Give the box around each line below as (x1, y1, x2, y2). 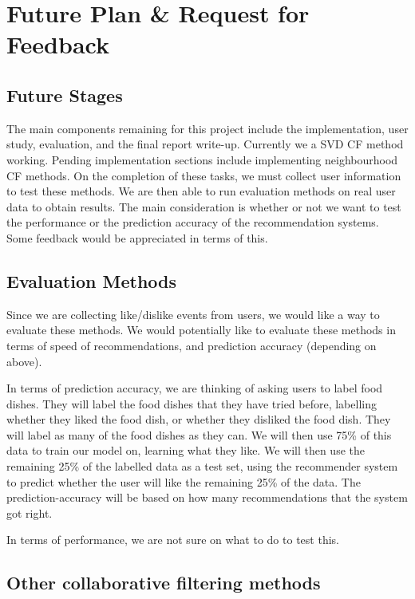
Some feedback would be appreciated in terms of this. (6, 229, 268, 246)
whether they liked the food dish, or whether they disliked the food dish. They (6, 411, 391, 428)
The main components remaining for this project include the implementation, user (6, 120, 409, 136)
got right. (6, 504, 53, 521)
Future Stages (6, 82, 123, 107)
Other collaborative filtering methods (6, 570, 321, 595)
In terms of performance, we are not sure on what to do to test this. (6, 531, 339, 548)
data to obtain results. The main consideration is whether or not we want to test (6, 198, 401, 215)
